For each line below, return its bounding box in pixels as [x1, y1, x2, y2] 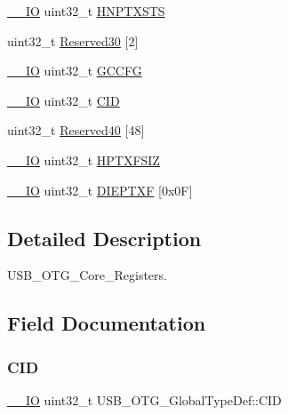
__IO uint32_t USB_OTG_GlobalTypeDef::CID [7, 390, 282, 409]
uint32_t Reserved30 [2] [7, 31, 139, 50]
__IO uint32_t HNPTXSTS [7, 2, 165, 20]
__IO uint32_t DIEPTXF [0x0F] [7, 180, 193, 199]
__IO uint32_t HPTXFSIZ [7, 150, 160, 169]
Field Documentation [7, 309, 206, 337]
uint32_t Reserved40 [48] [7, 121, 145, 140]
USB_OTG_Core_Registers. [7, 266, 167, 284]
